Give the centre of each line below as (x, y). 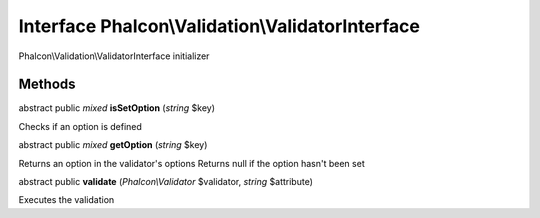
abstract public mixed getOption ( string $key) (113, 145)
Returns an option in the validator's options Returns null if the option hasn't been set (191, 163)
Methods (47, 84)
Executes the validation (66, 200)
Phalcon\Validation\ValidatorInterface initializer (114, 56)
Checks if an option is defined (80, 126)
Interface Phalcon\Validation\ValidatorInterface (219, 26)
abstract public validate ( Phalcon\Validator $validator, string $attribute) (166, 182)
